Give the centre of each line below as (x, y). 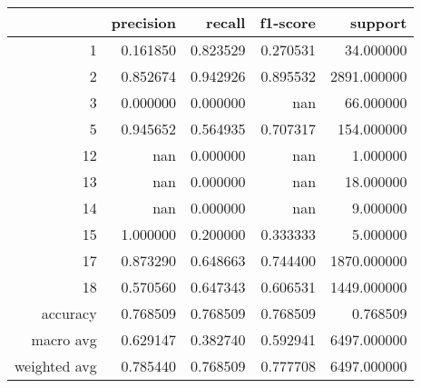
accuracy (69, 313)
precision (143, 22)
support (379, 22)
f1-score (288, 22)
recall (226, 22)
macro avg (64, 339)
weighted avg (56, 366)
